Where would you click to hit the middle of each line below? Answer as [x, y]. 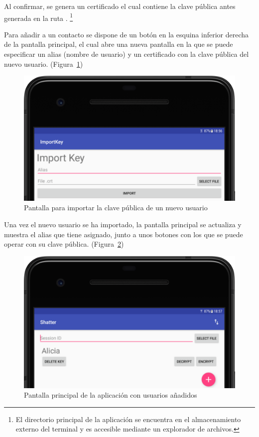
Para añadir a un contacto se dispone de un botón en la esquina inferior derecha [127, 34]
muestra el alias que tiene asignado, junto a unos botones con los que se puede [124, 234]
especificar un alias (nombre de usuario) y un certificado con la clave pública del [127, 54]
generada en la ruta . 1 [39, 17]
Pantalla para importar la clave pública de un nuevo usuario [116, 208]
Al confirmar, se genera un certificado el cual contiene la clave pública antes [120, 6]
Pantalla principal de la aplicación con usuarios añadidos [111, 395]
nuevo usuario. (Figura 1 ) [44, 64]
